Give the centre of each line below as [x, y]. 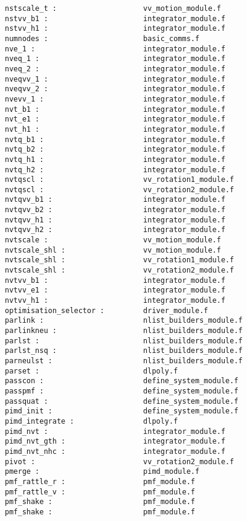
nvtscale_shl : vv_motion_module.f [113, 250]
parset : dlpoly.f [91, 371]
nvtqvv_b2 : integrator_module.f [115, 210]
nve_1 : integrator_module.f [115, 49]
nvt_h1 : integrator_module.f [115, 129]
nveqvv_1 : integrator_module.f [115, 79]
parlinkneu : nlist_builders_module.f [124, 331]
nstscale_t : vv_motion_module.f [113, 8]
